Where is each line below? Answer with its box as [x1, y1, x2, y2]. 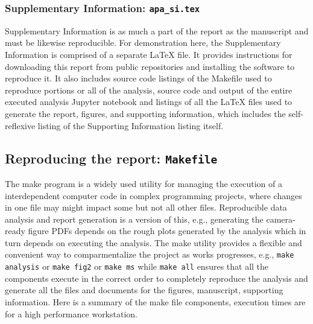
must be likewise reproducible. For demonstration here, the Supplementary [5, 36, 281, 49]
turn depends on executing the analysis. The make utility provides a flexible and [5, 236, 302, 249]
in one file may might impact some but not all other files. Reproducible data [5, 201, 287, 214]
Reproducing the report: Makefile [5, 148, 218, 167]
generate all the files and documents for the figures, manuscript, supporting [5, 284, 283, 296]
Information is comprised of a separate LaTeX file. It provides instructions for [5, 48, 292, 60]
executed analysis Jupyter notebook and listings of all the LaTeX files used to [5, 95, 292, 108]
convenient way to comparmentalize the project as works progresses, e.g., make [5, 248, 294, 261]
